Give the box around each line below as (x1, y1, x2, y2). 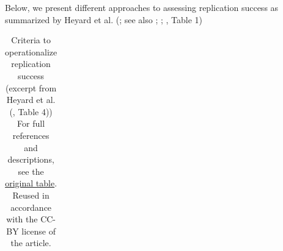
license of (21, 224, 56, 237)
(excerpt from (5, 81, 57, 94)
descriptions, (7, 153, 54, 166)
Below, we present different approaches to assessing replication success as (5, 1, 279, 13)
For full (17, 117, 45, 130)
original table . (5, 177, 57, 189)
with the (6, 213, 38, 225)
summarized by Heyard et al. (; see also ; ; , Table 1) (5, 13, 203, 26)
